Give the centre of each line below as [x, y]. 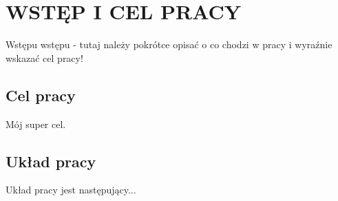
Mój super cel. [36, 124]
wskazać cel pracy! [44, 57]
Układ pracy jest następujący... [71, 190]
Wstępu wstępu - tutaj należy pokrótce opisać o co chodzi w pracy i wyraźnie [169, 44]
